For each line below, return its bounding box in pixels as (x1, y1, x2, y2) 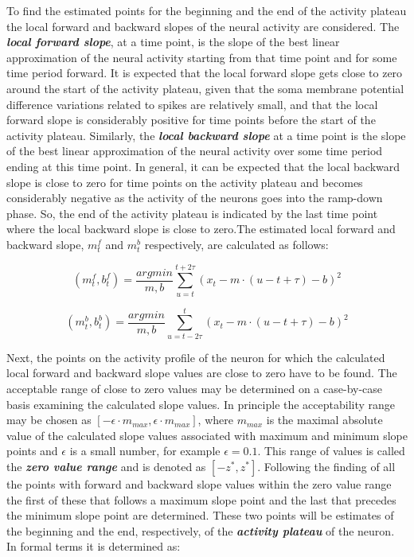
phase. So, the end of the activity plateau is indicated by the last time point (6, 204, 378, 221)
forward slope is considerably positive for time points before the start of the (6, 111, 376, 128)
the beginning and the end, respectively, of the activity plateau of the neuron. (6, 522, 395, 539)
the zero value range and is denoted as (6, 458, 206, 474)
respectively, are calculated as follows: (144, 236, 329, 252)
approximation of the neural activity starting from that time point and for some (6, 49, 397, 65)
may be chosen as (6, 411, 92, 428)
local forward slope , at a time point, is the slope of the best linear (6, 33, 340, 50)
